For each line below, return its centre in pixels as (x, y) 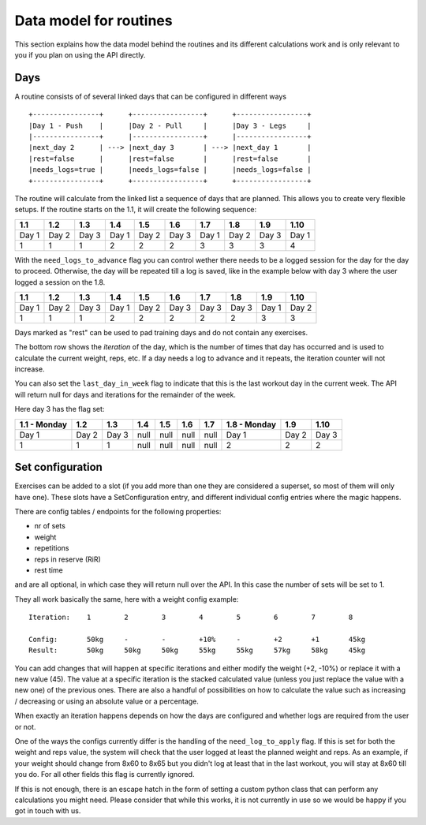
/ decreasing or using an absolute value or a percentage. (106, 701)
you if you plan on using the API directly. (80, 54)
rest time (49, 570)
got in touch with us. (48, 811)
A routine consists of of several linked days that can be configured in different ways (151, 96)
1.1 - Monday (43, 424)
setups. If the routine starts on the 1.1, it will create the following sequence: (136, 210)
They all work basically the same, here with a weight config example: (127, 599)
